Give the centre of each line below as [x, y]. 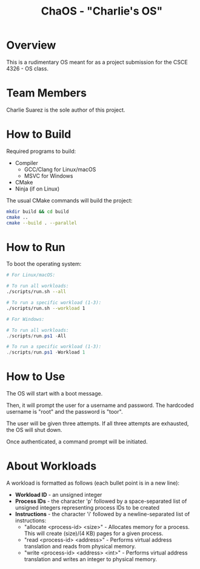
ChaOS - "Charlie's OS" [102, 11]
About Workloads [52, 466]
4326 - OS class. [27, 69]
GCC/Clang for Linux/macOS [60, 169]
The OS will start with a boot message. [55, 394]
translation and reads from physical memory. [80, 546]
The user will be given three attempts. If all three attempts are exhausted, [98, 423]
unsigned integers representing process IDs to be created [87, 507]
